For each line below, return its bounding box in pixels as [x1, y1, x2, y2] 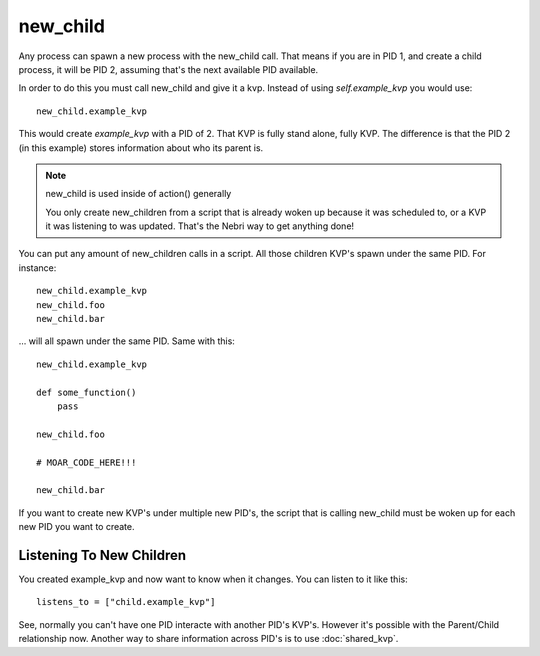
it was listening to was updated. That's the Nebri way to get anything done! [45, 220, 355, 232]
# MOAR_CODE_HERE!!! [36, 456, 137, 468]
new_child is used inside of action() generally [45, 188, 232, 200]
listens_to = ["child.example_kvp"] [36, 596, 216, 608]
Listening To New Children [18, 546, 187, 564]
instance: [18, 261, 57, 274]
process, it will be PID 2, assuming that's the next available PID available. [18, 63, 319, 75]
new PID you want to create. [18, 521, 135, 533]
